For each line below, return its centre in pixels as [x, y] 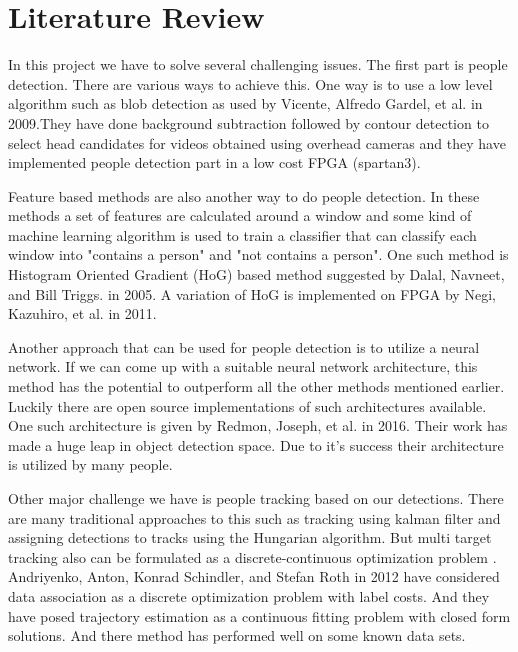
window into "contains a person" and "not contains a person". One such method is [258, 254]
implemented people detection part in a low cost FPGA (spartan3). [214, 162]
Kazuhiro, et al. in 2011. [82, 313]
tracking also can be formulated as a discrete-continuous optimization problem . [252, 556]
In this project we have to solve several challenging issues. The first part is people [258, 64]
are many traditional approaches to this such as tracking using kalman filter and [254, 517]
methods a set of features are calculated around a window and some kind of [240, 215]
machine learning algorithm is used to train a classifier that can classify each [242, 234]
